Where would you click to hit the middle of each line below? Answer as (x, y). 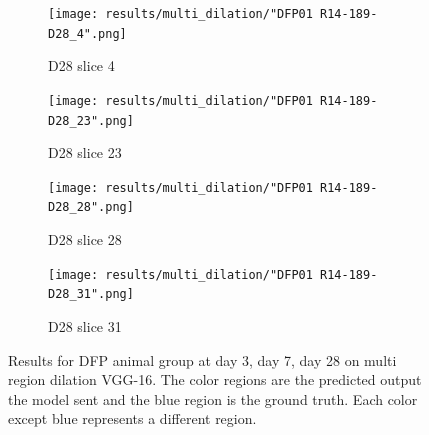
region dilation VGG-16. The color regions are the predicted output (215, 379)
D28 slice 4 (81, 65)
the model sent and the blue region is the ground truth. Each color (213, 398)
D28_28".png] (91, 207)
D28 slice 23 (85, 152)
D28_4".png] (87, 33)
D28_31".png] (91, 294)
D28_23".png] (91, 120)
